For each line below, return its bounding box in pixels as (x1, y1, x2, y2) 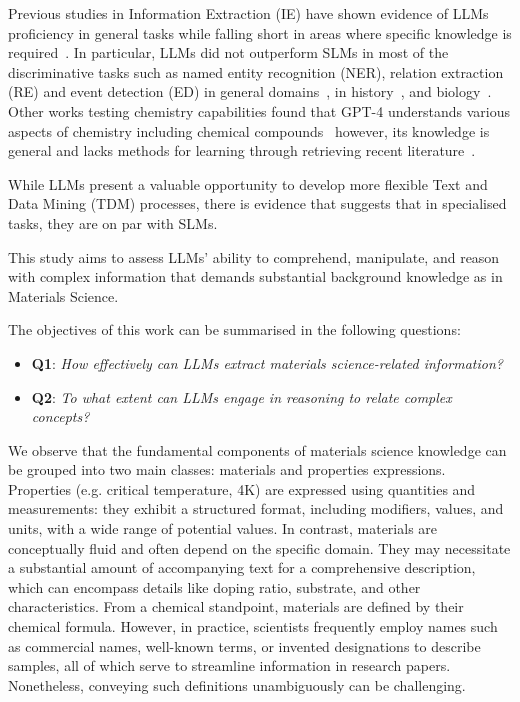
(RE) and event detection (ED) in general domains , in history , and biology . (8, 81, 492, 102)
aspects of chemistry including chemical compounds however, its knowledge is (8, 120, 490, 141)
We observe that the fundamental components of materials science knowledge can (8, 439, 507, 460)
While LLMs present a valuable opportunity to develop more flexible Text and (8, 173, 488, 194)
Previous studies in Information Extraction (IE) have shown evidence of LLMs (8, 3, 489, 23)
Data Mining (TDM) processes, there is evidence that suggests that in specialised (8, 193, 507, 214)
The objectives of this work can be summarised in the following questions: (8, 319, 461, 340)
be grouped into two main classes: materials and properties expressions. (8, 459, 446, 480)
